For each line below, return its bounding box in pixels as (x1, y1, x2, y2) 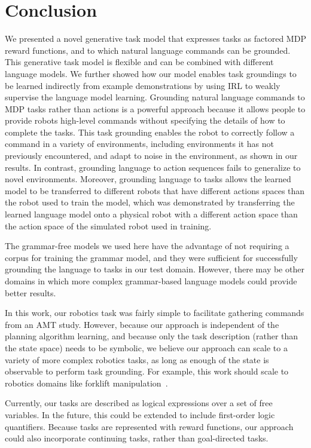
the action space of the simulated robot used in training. (5, 219, 212, 232)
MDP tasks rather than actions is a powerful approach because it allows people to (5, 102, 306, 115)
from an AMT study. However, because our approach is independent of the (5, 318, 279, 330)
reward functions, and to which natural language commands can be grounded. (5, 44, 291, 56)
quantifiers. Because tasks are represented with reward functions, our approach (5, 420, 294, 432)
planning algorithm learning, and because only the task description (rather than (5, 330, 298, 342)
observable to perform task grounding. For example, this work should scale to (5, 365, 289, 378)
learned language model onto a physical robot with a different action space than (5, 208, 298, 220)
